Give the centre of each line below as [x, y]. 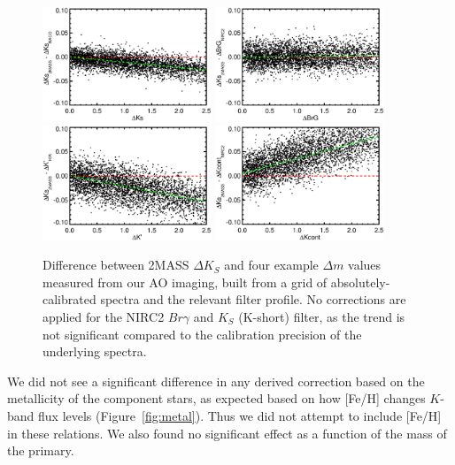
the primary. [41, 450]
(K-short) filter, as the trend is [322, 316]
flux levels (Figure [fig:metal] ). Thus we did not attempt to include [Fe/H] [240, 415]
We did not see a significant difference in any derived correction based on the [216, 381]
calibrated [69, 299]
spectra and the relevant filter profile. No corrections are [253, 299]
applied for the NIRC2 [104, 316]
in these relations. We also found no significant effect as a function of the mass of [227, 433]
